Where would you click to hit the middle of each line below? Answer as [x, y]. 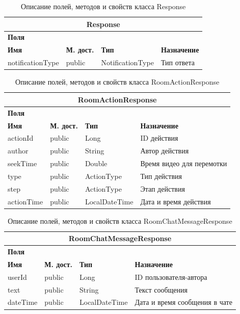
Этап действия [163, 188]
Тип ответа [178, 62]
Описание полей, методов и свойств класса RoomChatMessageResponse [120, 220]
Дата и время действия [176, 201]
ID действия [159, 138]
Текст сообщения [161, 289]
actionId [21, 138]
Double [96, 163]
